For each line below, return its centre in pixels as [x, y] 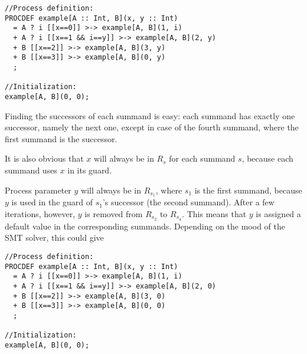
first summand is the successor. [61, 138]
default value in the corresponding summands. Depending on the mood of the [145, 226]
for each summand [202, 158]
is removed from [114, 213]
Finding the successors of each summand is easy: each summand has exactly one [150, 115]
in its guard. [90, 170]
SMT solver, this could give [54, 237]
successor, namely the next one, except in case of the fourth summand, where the [152, 127]
